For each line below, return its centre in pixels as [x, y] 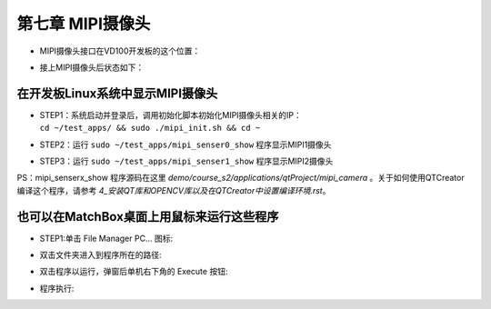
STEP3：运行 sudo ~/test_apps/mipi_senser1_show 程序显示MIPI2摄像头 [186, 161]
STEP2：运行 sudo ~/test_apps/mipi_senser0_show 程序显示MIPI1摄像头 [185, 145]
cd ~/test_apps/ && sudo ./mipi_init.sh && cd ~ [150, 128]
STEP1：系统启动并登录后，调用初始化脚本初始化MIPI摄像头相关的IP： [170, 115]
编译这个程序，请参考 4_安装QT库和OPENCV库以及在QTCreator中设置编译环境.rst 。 [174, 190]
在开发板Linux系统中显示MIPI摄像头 [117, 93]
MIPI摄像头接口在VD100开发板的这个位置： [120, 51]
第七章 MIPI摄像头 [84, 24]
